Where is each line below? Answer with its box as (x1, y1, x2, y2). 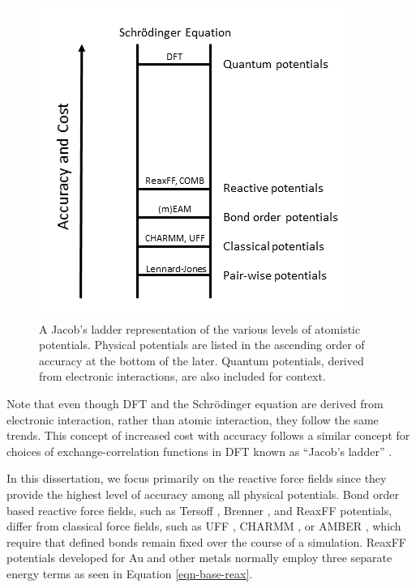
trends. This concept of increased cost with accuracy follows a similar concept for (6, 427, 410, 444)
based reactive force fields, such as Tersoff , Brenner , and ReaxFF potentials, (6, 501, 392, 518)
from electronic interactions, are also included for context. (39, 368, 326, 385)
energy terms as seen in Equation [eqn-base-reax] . (6, 565, 253, 582)
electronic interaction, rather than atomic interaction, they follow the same (6, 411, 379, 428)
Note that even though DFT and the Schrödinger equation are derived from (6, 394, 384, 411)
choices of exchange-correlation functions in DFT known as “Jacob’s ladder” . (6, 442, 392, 459)
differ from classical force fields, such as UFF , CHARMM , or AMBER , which (6, 518, 401, 535)
